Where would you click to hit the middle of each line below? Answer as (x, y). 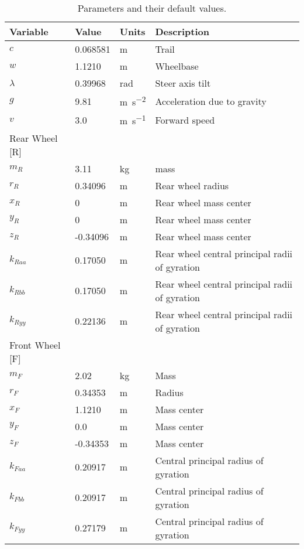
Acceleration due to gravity (211, 101)
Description (182, 31)
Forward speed (185, 120)
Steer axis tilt (183, 83)
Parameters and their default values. (152, 8)
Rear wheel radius (192, 185)
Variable (29, 31)
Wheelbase (177, 66)
